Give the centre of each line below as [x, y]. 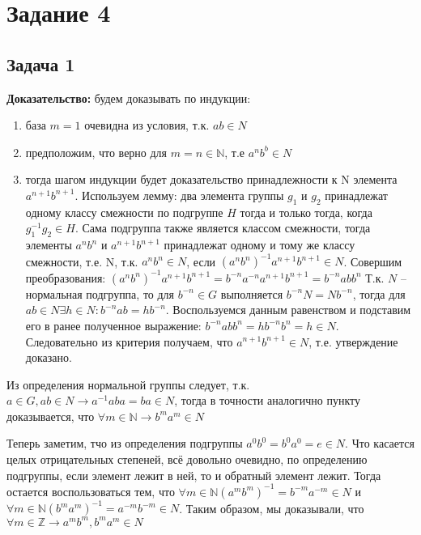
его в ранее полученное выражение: [113, 325]
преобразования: [66, 277]
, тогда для [379, 293]
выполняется [252, 293]
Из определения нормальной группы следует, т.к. [128, 384]
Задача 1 [41, 64]
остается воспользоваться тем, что [91, 491]
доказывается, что [51, 416]
